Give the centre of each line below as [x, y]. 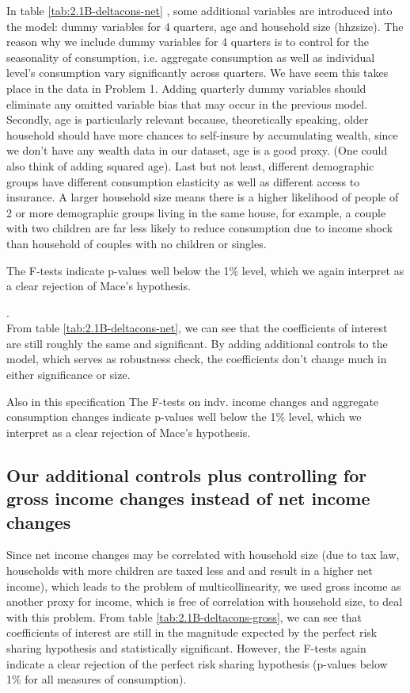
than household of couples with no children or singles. [137, 243]
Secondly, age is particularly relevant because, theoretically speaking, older [188, 119]
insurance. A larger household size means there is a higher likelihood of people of [203, 197]
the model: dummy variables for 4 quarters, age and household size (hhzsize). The [205, 26]
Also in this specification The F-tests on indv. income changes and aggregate [193, 401]
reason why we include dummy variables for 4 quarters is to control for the [188, 42]
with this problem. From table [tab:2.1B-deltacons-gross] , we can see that [184, 616]
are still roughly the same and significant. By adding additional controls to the [197, 343]
